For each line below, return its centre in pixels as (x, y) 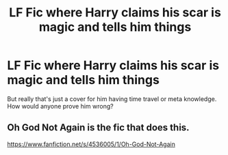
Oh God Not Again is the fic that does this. (98, 128)
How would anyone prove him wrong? (61, 106)
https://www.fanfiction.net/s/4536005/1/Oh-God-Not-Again (91, 144)
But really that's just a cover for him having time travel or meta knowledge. (112, 99)
